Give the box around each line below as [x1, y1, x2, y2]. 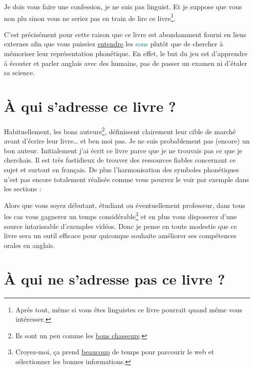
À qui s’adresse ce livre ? [4, 96, 176, 116]
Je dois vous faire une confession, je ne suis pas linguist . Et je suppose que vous [4, 1, 242, 11]
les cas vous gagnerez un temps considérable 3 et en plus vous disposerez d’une [4, 210, 237, 221]
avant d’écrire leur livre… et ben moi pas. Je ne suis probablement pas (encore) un [4, 136, 250, 146]
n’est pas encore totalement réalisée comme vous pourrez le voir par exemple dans [4, 174, 249, 184]
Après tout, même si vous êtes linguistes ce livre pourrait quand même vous [15, 304, 242, 314]
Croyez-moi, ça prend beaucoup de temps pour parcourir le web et [15, 347, 214, 357]
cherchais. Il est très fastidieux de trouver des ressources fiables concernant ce [4, 155, 236, 165]
